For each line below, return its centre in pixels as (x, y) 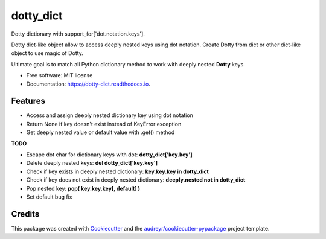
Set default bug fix (49, 197)
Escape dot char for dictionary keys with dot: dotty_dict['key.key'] (109, 155)
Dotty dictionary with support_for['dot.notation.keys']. (78, 34)
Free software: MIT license (59, 75)
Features (28, 101)
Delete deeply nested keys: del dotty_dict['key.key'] (92, 163)
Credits (25, 214)
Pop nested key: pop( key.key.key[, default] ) (83, 188)
